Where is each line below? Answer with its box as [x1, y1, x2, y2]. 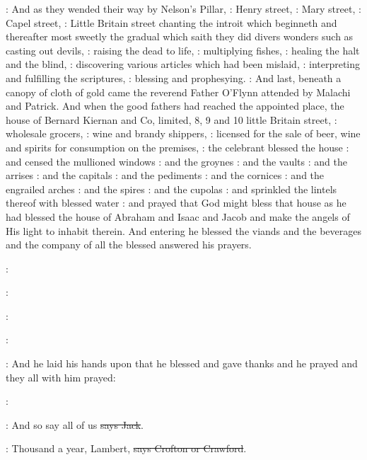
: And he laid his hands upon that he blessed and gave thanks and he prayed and [6, 356, 358, 371]
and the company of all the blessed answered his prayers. [6, 237, 252, 252]
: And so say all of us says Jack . [6, 417, 144, 432]
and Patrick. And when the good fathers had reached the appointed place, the [6, 98, 344, 113]
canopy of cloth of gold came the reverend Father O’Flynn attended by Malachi [6, 84, 351, 99]
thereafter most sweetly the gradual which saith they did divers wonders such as [6, 29, 354, 44]
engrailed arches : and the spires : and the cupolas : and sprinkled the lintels [6, 181, 337, 196]
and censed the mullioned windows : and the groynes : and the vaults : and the [6, 154, 347, 168]
